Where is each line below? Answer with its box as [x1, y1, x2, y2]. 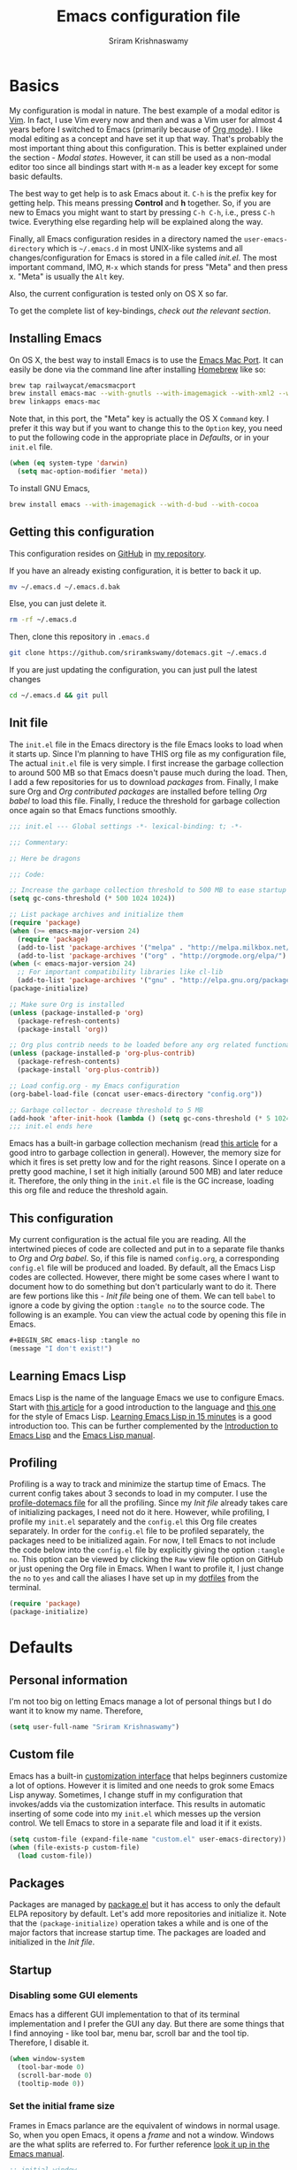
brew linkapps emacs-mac [9, 397, 101, 406]
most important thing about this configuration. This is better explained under [9, 142, 287, 153]
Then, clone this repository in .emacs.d [9, 631, 150, 643]
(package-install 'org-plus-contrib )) [17, 1066, 161, 1074]
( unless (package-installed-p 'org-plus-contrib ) [9, 1049, 196, 1058]
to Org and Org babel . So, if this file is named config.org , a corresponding [9, 1253, 280, 1264]
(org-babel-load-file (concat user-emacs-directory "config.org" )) [9, 1089, 263, 1098]
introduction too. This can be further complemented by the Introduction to [9, 1420, 278, 1431]
